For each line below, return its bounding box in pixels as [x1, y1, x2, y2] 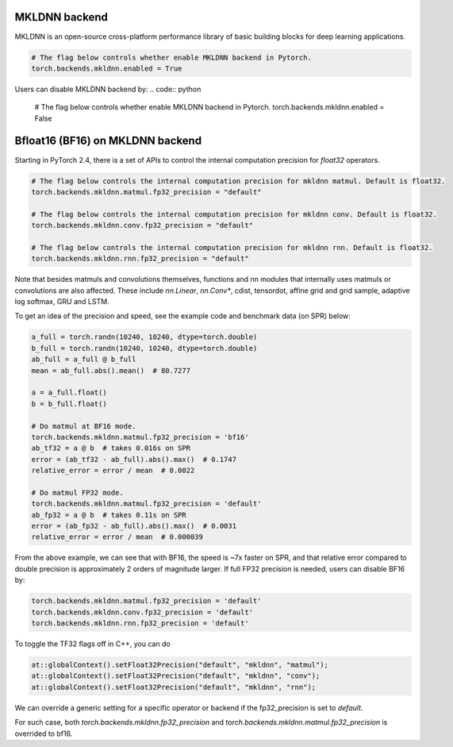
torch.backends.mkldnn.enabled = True [31, 64, 182, 73]
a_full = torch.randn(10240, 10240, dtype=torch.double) [31, 333, 258, 341]
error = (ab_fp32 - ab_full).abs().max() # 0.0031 [31, 522, 237, 531]
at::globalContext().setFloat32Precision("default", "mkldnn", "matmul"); [31, 660, 329, 669]
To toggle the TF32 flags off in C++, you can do [14, 639, 171, 649]
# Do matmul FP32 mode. [31, 488, 125, 497]
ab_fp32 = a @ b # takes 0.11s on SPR [31, 510, 186, 519]
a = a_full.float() [31, 388, 107, 397]
